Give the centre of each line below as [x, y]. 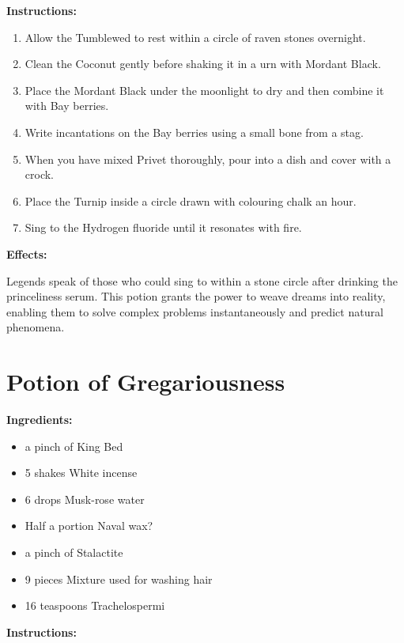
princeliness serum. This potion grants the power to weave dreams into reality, [196, 296]
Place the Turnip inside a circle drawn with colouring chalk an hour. [191, 200]
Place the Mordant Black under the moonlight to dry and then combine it [204, 90]
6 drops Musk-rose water [85, 499]
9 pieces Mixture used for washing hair [119, 579]
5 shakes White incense [81, 473]
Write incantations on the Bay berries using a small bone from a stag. [194, 132]
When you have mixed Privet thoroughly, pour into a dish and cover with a [208, 159]
